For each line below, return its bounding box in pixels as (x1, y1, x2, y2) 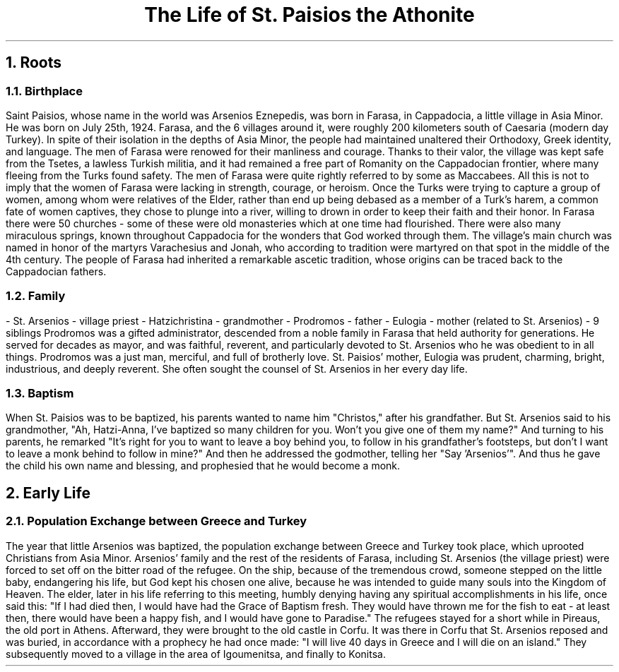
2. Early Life (6, 484, 90, 502)
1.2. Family (6, 289, 66, 304)
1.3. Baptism (6, 386, 74, 401)
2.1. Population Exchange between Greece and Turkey (6, 514, 307, 529)
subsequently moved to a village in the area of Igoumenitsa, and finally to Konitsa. (6, 647, 386, 660)
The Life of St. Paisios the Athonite (144, 3, 475, 27)
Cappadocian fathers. (6, 265, 107, 277)
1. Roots (6, 54, 61, 72)
